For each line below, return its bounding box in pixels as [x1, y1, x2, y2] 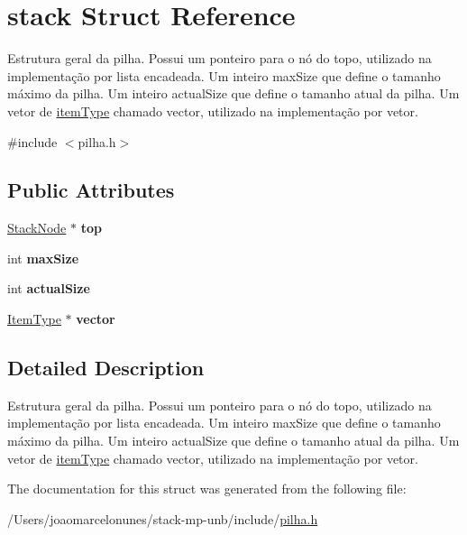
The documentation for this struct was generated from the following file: [7, 479, 407, 498]
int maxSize [7, 248, 79, 267]
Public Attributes [7, 176, 175, 204]
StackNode [7, 218, 67, 237]
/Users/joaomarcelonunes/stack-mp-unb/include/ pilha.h [7, 509, 318, 528]
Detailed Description [7, 354, 205, 382]
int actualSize [7, 279, 90, 298]
